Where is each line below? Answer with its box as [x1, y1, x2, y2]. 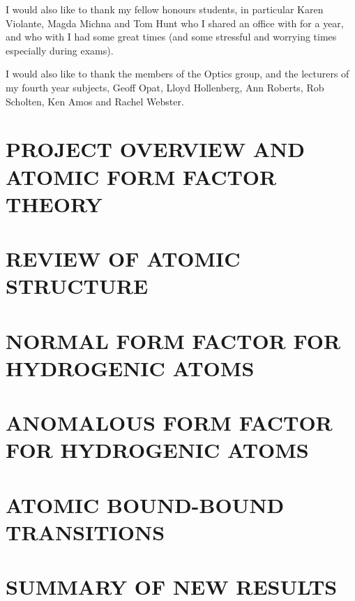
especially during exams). [6, 43, 114, 57]
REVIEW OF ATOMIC [6, 244, 241, 273]
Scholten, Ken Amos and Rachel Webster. [6, 94, 184, 108]
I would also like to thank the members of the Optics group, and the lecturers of [6, 66, 349, 81]
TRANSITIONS [6, 517, 165, 546]
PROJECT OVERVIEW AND [6, 135, 305, 163]
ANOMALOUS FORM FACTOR [6, 408, 333, 437]
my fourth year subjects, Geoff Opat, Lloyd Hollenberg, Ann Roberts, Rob [6, 80, 324, 94]
